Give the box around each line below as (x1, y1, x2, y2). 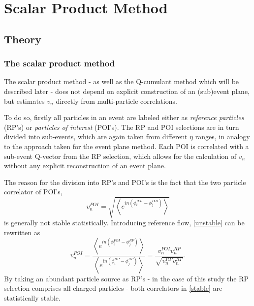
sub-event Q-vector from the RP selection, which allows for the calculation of (4, 151, 237, 161)
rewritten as (4, 227, 40, 238)
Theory (4, 31, 42, 46)
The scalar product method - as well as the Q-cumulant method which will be (4, 76, 239, 87)
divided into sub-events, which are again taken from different (4, 131, 188, 142)
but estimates (4, 95, 45, 106)
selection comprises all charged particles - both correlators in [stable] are (4, 283, 222, 293)
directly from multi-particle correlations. (56, 95, 177, 106)
